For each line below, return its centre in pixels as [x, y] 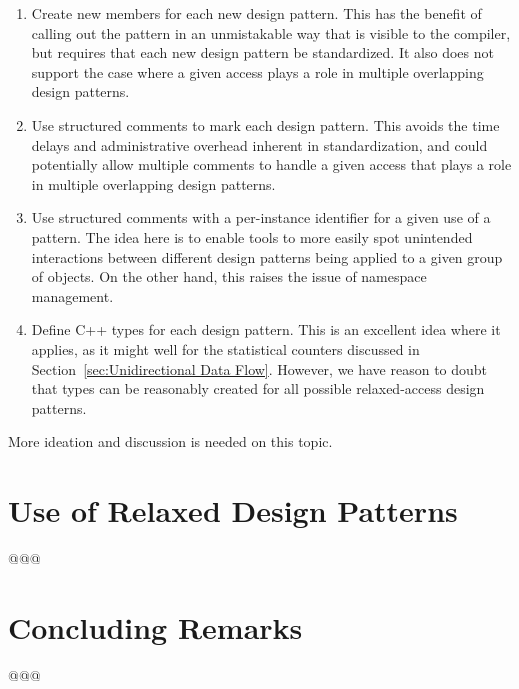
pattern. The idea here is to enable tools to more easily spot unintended [252, 236]
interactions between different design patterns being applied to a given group [267, 256]
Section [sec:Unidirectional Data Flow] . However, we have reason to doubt [259, 368]
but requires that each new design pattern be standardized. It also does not [262, 52]
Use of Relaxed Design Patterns [233, 510]
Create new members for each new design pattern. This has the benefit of [256, 13]
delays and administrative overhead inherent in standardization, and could [259, 144]
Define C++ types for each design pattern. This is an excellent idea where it [266, 329]
